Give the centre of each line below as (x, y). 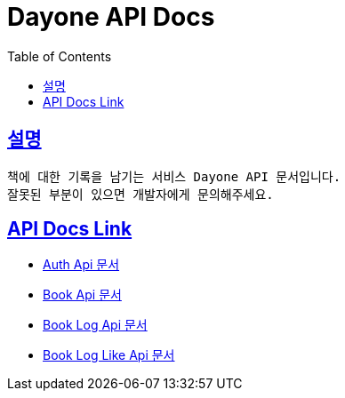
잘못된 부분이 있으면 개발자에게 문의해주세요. (140, 194)
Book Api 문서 (82, 295)
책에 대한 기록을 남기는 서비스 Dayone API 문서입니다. (174, 176)
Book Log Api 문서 (95, 325)
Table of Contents (60, 56)
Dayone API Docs (111, 17)
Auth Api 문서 (81, 265)
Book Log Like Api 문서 (109, 355)
